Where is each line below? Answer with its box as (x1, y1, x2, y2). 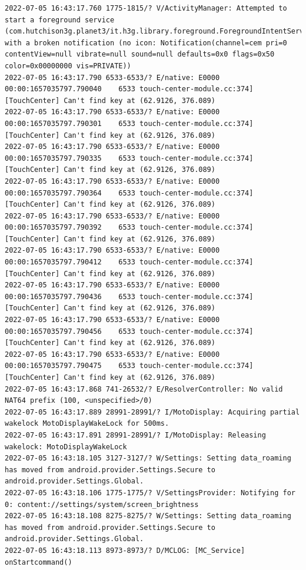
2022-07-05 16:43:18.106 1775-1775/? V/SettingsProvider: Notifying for (5, 488, 295, 497)
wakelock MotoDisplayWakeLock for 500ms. (5, 419, 169, 428)
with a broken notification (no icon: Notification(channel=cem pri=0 (5, 38, 287, 47)
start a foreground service (5, 15, 115, 24)
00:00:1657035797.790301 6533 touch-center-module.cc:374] (5, 119, 254, 128)
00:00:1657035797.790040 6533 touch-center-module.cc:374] (5, 85, 254, 94)
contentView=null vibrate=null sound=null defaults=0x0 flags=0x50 (5, 50, 275, 59)
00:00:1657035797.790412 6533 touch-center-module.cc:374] (5, 258, 254, 267)
